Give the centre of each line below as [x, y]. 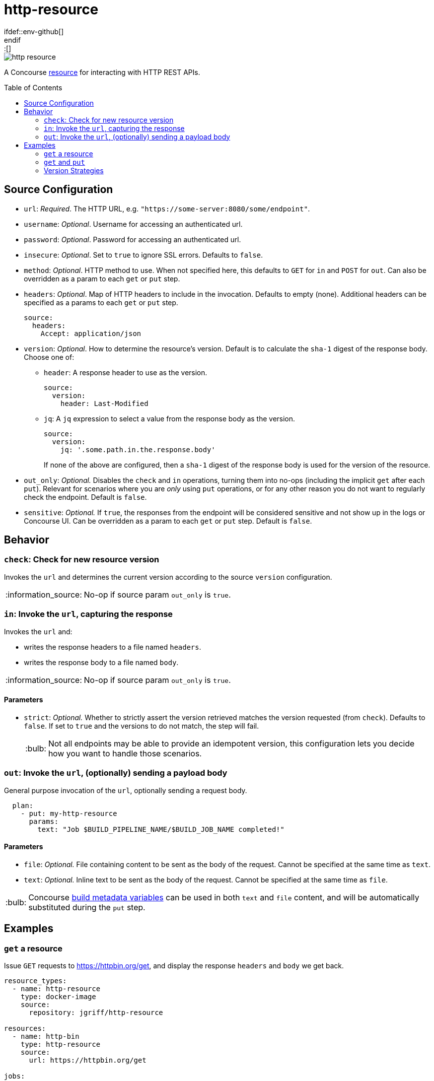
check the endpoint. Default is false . [85, 497]
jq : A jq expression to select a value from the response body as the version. [170, 418]
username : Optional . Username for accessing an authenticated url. [133, 224]
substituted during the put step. [87, 907]
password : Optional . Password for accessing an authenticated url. [133, 239]
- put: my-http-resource [69, 813]
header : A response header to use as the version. [126, 372]
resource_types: [36, 980]
